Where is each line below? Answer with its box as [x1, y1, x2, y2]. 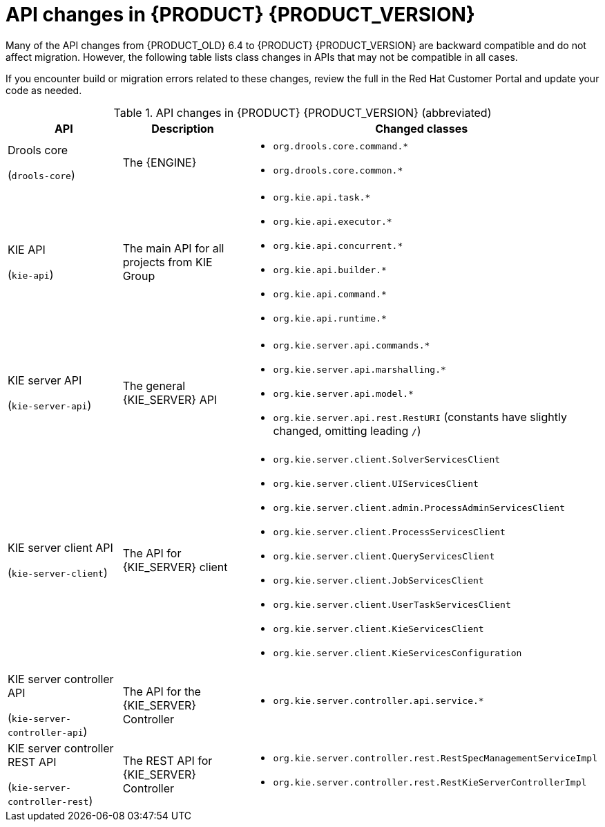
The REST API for [122, 753, 213, 768]
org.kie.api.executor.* [273, 216, 392, 227]
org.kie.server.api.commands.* [273, 340, 430, 351]
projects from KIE [122, 254, 213, 269]
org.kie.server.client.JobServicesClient [273, 575, 484, 586]
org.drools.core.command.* [273, 140, 409, 151]
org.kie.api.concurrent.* [273, 240, 403, 251]
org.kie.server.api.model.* [273, 388, 414, 399]
